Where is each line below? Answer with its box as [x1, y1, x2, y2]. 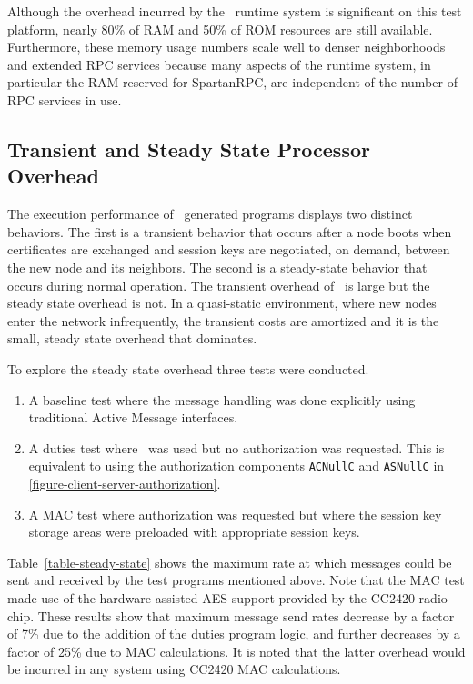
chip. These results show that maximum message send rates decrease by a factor [7, 606, 455, 625]
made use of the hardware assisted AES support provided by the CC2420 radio [7, 588, 448, 607]
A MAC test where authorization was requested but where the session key [28, 504, 442, 523]
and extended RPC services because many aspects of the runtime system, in [7, 55, 431, 74]
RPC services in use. [7, 90, 122, 109]
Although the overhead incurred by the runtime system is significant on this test [7, 2, 462, 20]
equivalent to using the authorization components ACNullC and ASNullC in [28, 456, 445, 475]
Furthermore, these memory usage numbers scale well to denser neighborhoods [7, 37, 446, 56]
